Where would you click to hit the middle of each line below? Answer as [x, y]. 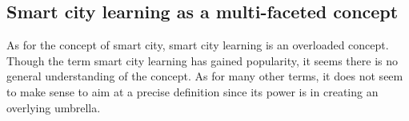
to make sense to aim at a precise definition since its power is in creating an [192, 91]
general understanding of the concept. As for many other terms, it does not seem [205, 76]
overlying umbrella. [54, 107]
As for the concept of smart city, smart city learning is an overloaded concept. [198, 45]
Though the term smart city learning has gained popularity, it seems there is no [202, 60]
